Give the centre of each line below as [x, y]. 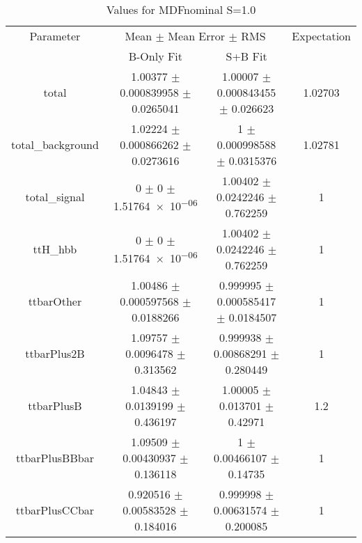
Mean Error [197, 36]
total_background [55, 144]
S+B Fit [246, 56]
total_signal [55, 197]
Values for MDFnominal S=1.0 [181, 9]
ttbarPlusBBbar [55, 458]
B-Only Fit [156, 56]
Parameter [55, 36]
